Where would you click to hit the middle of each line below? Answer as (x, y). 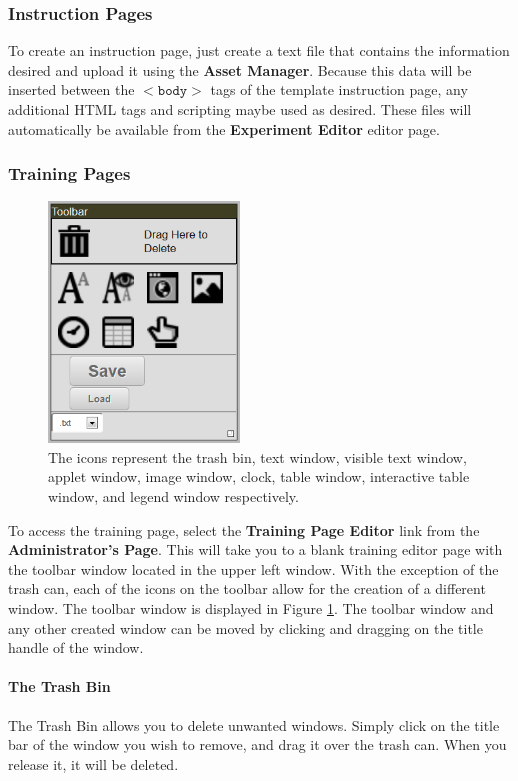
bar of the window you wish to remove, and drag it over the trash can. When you (257, 744)
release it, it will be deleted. (93, 763)
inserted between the (71, 89)
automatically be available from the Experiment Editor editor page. (224, 128)
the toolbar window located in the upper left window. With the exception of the (253, 568)
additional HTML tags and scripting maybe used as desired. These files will (240, 109)
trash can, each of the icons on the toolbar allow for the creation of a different (247, 588)
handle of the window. (76, 647)
